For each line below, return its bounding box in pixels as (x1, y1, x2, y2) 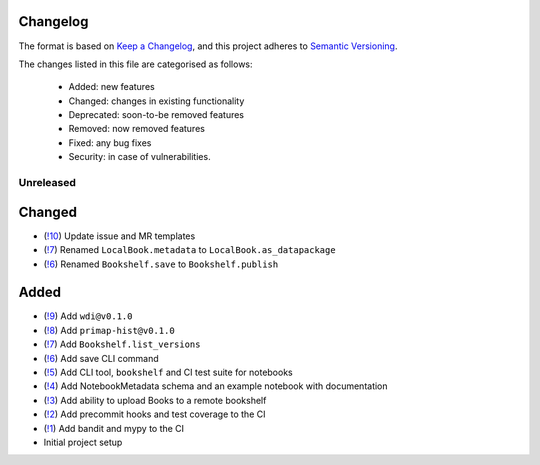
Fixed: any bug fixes (68, 136, 152, 149)
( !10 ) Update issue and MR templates (43, 230, 196, 242)
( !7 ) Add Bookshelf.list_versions (43, 338, 201, 350)
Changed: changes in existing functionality (68, 95, 245, 107)
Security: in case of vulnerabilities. (68, 151, 211, 163)
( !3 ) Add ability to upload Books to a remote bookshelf (43, 394, 267, 406)
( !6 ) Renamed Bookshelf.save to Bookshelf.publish (43, 258, 279, 270)
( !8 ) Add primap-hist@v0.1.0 (43, 324, 175, 336)
